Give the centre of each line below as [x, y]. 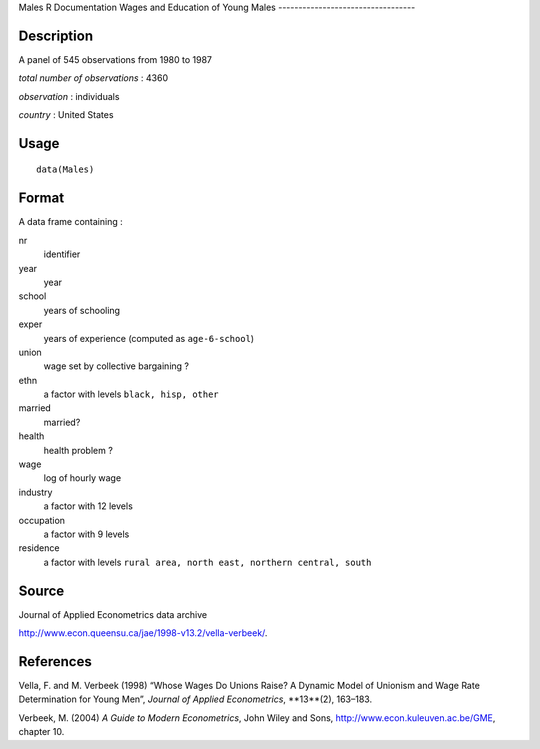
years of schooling [81, 310]
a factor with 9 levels [86, 534]
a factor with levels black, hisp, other [131, 394]
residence [39, 548]
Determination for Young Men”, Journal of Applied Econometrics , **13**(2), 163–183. [195, 699]
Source [41, 590]
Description [56, 35]
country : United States [66, 115]
